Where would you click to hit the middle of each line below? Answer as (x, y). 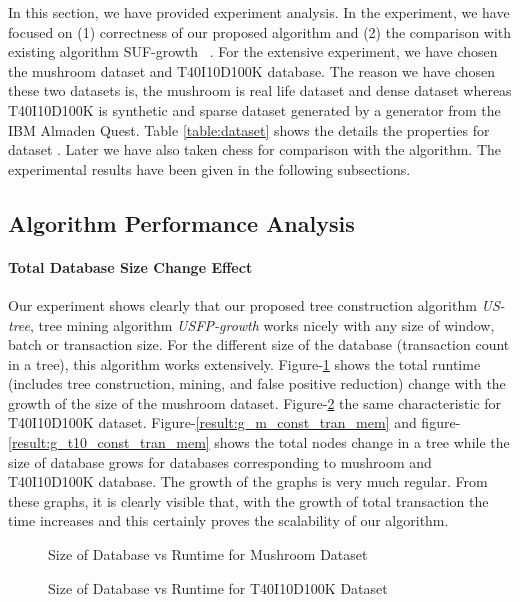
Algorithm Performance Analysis (181, 222)
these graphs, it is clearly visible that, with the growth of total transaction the (248, 500)
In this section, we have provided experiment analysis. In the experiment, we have (259, 12)
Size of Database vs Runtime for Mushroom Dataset (208, 554)
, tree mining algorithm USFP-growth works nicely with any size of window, (262, 324)
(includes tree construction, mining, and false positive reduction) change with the (257, 383)
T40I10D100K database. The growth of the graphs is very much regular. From (248, 481)
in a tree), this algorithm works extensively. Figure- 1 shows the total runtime (244, 363)
